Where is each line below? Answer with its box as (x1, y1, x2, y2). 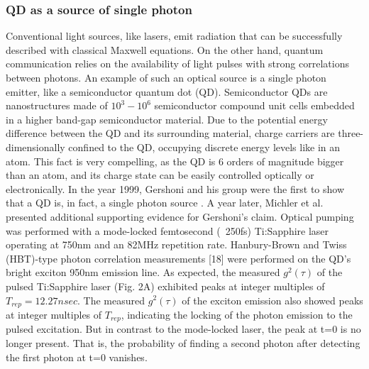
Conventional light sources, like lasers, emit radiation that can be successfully (6, 28, 343, 43)
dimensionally (6, 139, 65, 154)
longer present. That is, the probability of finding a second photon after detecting (6, 336, 360, 350)
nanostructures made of (6, 98, 108, 113)
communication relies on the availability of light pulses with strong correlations (6, 56, 349, 71)
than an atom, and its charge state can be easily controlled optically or (6, 167, 314, 182)
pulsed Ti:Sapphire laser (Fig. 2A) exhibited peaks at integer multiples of (6, 278, 325, 293)
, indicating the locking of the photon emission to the (121, 307, 353, 321)
